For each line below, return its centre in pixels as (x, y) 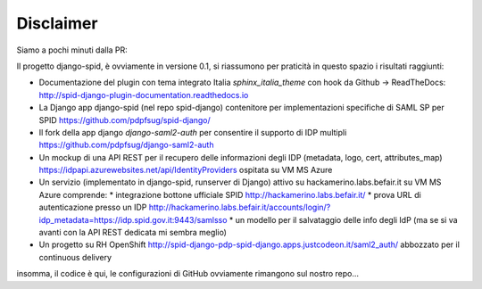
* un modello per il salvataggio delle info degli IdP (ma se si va (344, 219)
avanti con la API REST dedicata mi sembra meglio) (133, 233)
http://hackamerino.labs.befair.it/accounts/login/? (240, 207)
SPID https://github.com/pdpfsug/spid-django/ (125, 120)
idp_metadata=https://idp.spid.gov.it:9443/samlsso (133, 219)
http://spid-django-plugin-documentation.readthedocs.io (144, 95)
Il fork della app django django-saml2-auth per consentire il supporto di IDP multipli (193, 132)
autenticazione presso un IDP (93, 207)
